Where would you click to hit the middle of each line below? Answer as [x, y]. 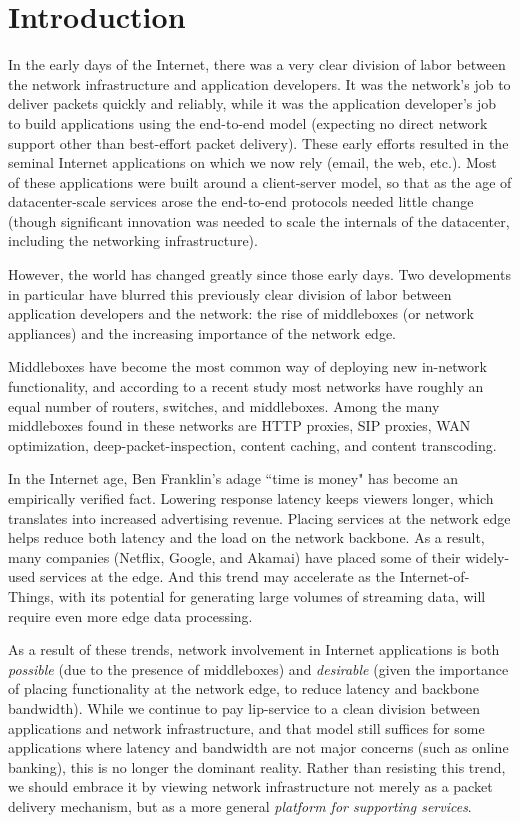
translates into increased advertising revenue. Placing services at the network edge [259, 517]
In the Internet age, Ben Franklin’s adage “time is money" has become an [233, 478]
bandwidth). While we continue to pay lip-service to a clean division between [244, 707]
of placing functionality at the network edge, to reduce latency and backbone [244, 688]
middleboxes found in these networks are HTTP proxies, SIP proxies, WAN [239, 425]
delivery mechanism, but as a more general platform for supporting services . [240, 805]
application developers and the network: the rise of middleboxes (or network [241, 313]
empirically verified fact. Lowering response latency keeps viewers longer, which [251, 498]
